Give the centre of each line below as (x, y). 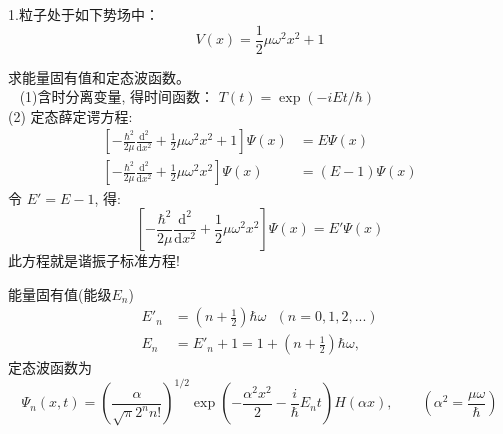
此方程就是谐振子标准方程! (94, 260)
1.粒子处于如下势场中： (83, 14)
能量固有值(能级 (60, 293)
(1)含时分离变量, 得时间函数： (117, 96)
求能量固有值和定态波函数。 (99, 76)
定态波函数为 (50, 367)
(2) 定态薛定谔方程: (70, 115)
